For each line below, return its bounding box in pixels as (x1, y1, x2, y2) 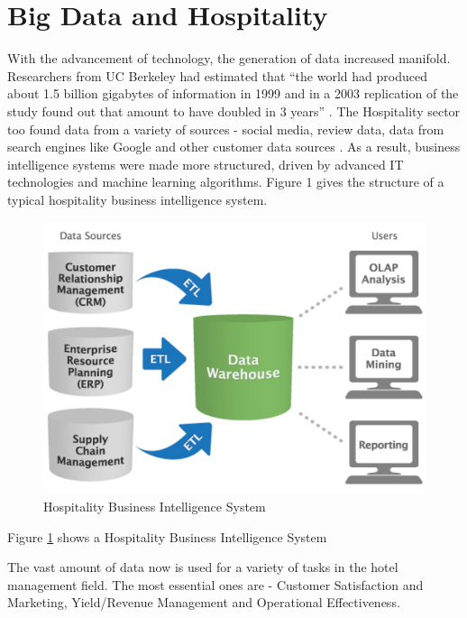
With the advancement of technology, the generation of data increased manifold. (7, 49, 451, 68)
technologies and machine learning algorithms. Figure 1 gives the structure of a (7, 172, 444, 191)
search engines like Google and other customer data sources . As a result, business (7, 137, 461, 156)
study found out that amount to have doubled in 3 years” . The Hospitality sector (7, 101, 461, 120)
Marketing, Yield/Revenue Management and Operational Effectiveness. (7, 593, 400, 612)
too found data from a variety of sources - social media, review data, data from (7, 119, 444, 138)
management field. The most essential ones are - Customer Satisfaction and (7, 575, 424, 594)
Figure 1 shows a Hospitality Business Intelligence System (7, 527, 327, 546)
